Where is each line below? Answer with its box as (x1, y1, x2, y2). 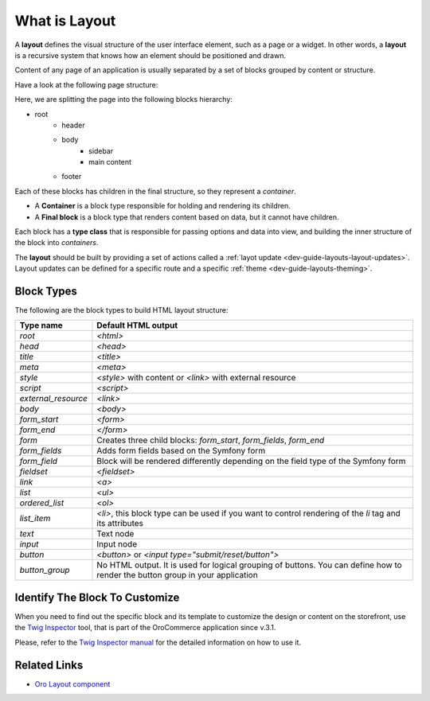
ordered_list (19, 497, 64, 508)
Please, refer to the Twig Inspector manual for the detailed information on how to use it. (14, 637, 302, 647)
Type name (19, 320, 63, 331)
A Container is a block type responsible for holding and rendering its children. (34, 201, 291, 211)
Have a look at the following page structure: (14, 80, 158, 89)
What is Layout (14, 12, 116, 29)
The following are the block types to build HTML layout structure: (14, 306, 229, 315)
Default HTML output (96, 320, 178, 331)
